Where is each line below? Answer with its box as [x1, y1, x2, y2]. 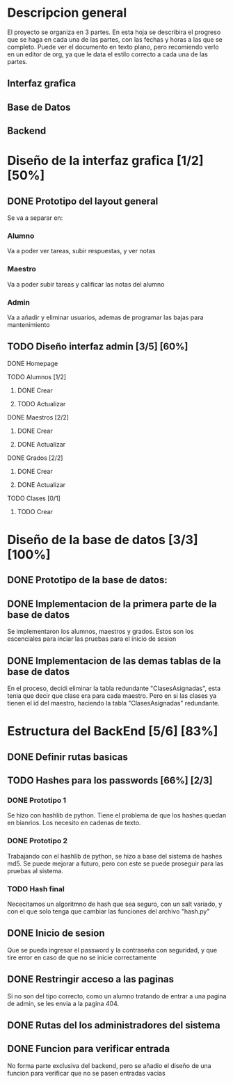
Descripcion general [7, 5, 127, 21]
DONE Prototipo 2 [7, 836, 68, 846]
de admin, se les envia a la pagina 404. [7, 999, 120, 1007]
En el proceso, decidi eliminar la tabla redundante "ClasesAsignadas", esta [7, 684, 221, 693]
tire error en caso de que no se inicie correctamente [7, 953, 156, 962]
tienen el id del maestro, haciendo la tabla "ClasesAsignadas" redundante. [7, 699, 220, 708]
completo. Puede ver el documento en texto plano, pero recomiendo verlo [7, 42, 219, 51]
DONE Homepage [7, 359, 58, 367]
